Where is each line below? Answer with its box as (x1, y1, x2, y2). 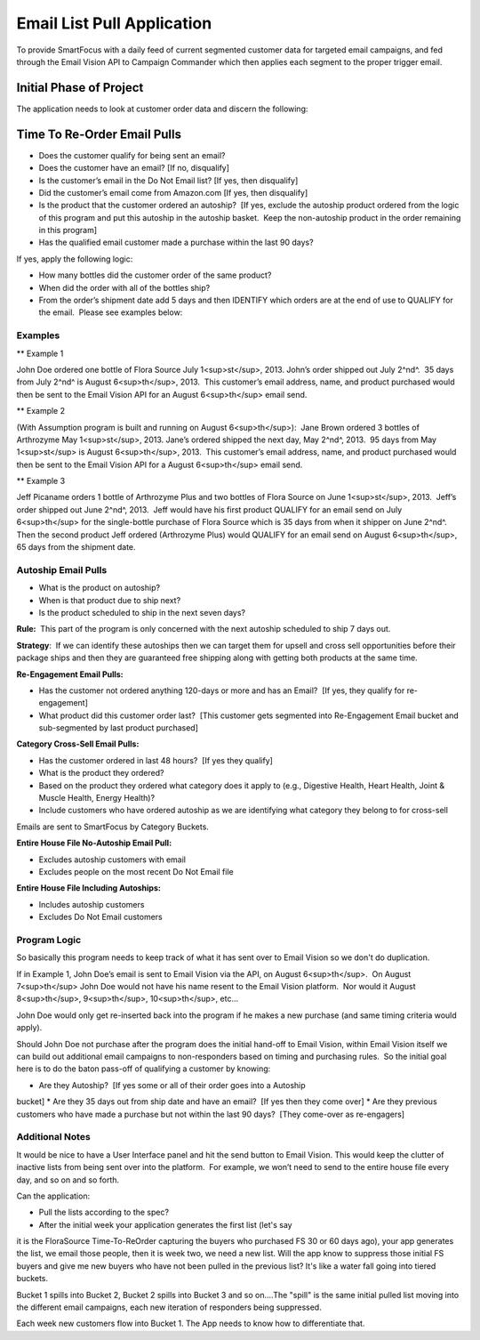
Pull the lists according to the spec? (38, 1207, 169, 1218)
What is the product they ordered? (38, 768, 164, 779)
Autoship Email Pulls (16, 563, 108, 576)
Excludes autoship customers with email (38, 854, 187, 865)
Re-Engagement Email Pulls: (16, 668, 124, 680)
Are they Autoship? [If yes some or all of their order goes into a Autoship (38, 1079, 306, 1090)
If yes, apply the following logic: (16, 254, 133, 264)
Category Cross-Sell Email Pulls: (16, 739, 140, 749)
